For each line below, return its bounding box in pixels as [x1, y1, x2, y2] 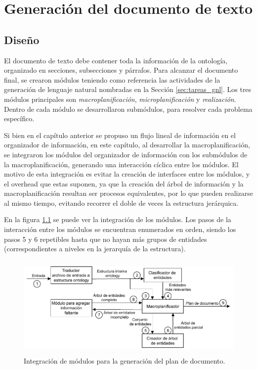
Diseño [4, 32, 40, 47]
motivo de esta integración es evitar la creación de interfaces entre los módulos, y [4, 169, 250, 179]
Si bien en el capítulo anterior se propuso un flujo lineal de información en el [4, 130, 236, 140]
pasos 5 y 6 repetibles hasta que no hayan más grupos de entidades [4, 233, 207, 244]
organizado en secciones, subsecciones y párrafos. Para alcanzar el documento [4, 65, 238, 75]
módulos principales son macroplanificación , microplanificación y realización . [4, 93, 236, 104]
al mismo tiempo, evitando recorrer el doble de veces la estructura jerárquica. [4, 197, 239, 208]
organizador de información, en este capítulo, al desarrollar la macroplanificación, [4, 139, 250, 150]
